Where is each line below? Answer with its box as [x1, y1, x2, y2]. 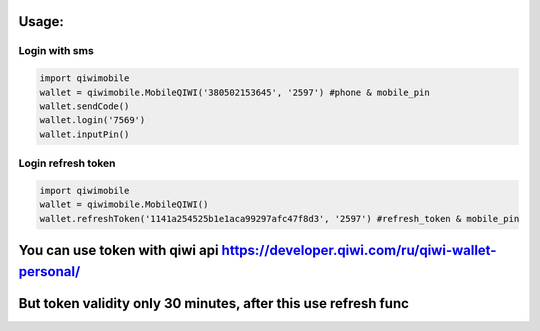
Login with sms [18, 44, 94, 58]
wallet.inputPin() [39, 128, 130, 140]
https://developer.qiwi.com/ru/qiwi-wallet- [221, 242, 497, 259]
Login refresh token [18, 156, 116, 170]
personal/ [18, 263, 81, 280]
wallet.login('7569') [39, 115, 146, 126]
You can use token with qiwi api [18, 242, 219, 259]
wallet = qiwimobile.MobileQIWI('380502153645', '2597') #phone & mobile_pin [39, 86, 430, 98]
